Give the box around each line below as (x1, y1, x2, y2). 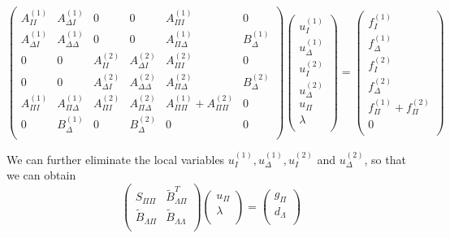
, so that (364, 150, 406, 167)
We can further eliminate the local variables (6, 150, 225, 167)
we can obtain (6, 167, 76, 184)
